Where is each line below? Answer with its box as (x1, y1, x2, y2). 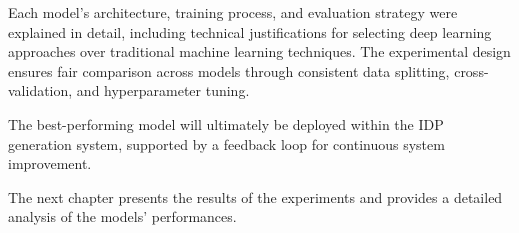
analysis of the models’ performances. (8, 206, 237, 227)
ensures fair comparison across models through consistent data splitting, (8, 60, 450, 81)
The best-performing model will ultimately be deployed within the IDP (8, 113, 444, 134)
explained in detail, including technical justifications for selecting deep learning (8, 21, 492, 42)
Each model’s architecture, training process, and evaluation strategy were (8, 2, 458, 22)
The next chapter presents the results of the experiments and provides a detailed (8, 186, 503, 207)
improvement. (8, 153, 92, 174)
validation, (8, 80, 73, 101)
